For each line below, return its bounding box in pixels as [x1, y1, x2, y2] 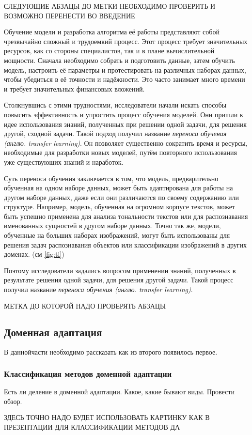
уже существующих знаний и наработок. [4, 156, 124, 167]
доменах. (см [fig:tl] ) [4, 249, 64, 259]
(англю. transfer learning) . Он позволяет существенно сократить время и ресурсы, [4, 138, 248, 148]
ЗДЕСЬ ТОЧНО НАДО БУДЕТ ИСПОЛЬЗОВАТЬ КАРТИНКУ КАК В [4, 412, 210, 422]
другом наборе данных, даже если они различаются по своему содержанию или [4, 192, 239, 202]
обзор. [4, 396, 22, 406]
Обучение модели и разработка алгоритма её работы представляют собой [4, 27, 220, 37]
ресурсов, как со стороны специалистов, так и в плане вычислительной [4, 46, 215, 56]
